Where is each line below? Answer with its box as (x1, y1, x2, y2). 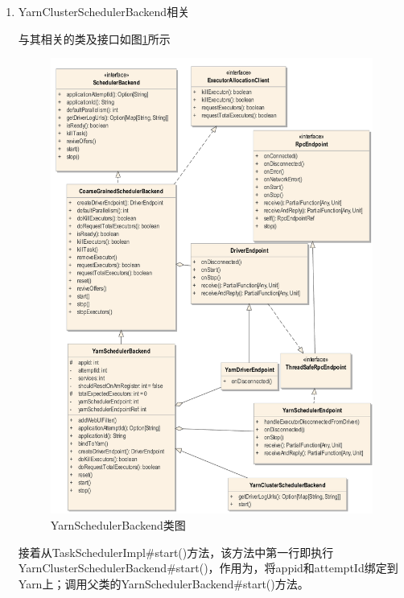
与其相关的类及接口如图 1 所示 (18, 30, 171, 47)
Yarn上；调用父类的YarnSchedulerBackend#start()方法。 (18, 575, 309, 592)
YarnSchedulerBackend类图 (50, 517, 186, 534)
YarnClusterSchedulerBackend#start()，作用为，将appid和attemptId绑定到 (18, 559, 398, 576)
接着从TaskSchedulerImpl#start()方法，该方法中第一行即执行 (18, 543, 334, 560)
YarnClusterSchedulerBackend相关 (18, 3, 190, 19)
